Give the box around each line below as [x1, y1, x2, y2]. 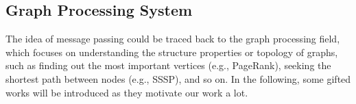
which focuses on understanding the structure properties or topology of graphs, [5, 44, 338, 59]
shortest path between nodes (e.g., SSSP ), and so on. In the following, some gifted [5, 71, 351, 86]
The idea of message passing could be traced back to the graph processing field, [5, 31, 340, 46]
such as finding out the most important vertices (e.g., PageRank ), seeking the [5, 58, 331, 73]
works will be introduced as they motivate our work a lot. [5, 85, 248, 99]
